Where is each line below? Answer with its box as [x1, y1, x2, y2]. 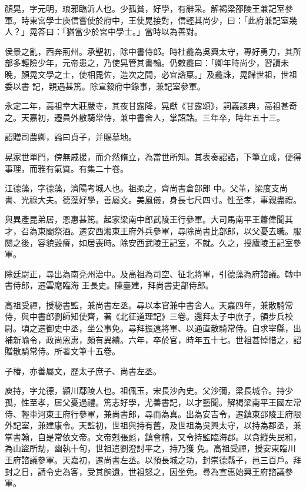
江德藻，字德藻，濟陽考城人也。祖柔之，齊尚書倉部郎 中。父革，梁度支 [5, 182, 280, 194]
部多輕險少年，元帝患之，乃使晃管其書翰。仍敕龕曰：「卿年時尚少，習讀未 [5, 56, 289, 69]
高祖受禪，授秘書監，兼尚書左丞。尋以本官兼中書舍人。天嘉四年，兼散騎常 [5, 298, 293, 311]
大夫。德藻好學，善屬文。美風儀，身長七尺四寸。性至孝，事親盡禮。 [37, 193, 301, 205]
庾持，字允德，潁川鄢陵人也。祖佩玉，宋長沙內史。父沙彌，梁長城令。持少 [5, 384, 293, 397]
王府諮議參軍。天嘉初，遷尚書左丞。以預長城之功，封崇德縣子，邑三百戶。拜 [5, 454, 301, 466]
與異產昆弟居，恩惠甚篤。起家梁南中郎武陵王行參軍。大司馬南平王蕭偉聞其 [5, 213, 293, 225]
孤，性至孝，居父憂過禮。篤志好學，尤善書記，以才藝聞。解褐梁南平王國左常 [5, 396, 301, 408]
